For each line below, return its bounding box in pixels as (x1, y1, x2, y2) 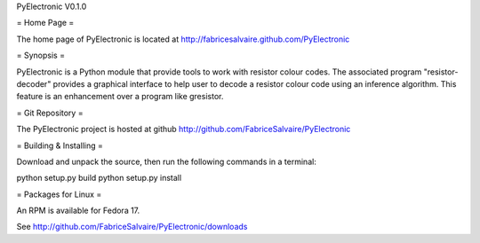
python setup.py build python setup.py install (16, 173, 182, 184)
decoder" (16, 78, 52, 89)
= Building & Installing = (16, 140, 104, 151)
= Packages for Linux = (16, 189, 102, 200)
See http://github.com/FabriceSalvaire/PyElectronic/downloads (16, 222, 248, 232)
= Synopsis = (16, 50, 66, 61)
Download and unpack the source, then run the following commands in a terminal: (16, 156, 317, 167)
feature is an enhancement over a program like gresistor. (16, 91, 224, 102)
